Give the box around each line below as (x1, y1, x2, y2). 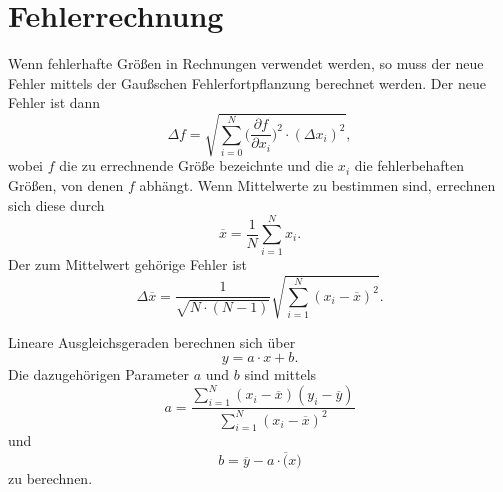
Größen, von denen (8, 175, 124, 196)
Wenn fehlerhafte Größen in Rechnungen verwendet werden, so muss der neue (8, 53, 484, 74)
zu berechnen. (8, 468, 93, 489)
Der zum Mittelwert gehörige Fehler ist (8, 254, 247, 275)
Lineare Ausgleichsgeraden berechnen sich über (8, 331, 296, 352)
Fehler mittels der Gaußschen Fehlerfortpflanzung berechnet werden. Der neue (8, 72, 486, 93)
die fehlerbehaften (354, 155, 465, 176)
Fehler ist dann (8, 92, 101, 113)
